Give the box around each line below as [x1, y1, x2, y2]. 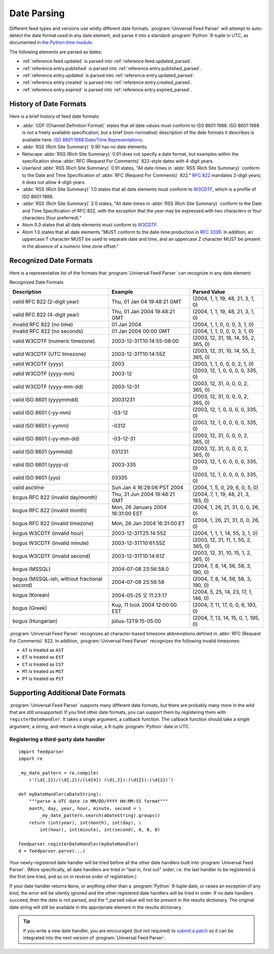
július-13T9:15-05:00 [112, 618, 161, 625]
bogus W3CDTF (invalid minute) [12, 539, 89, 547]
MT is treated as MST [22, 668, 64, 674]
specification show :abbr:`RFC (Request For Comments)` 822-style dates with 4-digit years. [22, 158, 214, 164]
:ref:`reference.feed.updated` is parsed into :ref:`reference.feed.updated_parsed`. [22, 58, 193, 64]
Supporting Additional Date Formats [9, 689, 126, 697]
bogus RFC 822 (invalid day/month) [12, 494, 97, 501]
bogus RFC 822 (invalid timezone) [12, 520, 94, 527]
